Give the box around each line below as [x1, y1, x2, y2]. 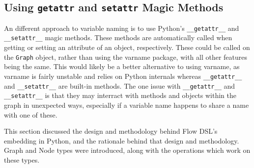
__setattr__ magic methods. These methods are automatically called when [4, 32, 232, 43]
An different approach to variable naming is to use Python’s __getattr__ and [4, 23, 239, 33]
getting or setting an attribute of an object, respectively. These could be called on [4, 42, 250, 52]
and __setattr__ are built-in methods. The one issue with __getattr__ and [4, 80, 235, 91]
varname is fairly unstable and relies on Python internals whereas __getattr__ [4, 71, 242, 81]
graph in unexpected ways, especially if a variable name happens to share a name [4, 99, 249, 110]
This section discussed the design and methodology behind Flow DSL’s [4, 126, 218, 136]
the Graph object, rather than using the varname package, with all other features [4, 51, 248, 62]
